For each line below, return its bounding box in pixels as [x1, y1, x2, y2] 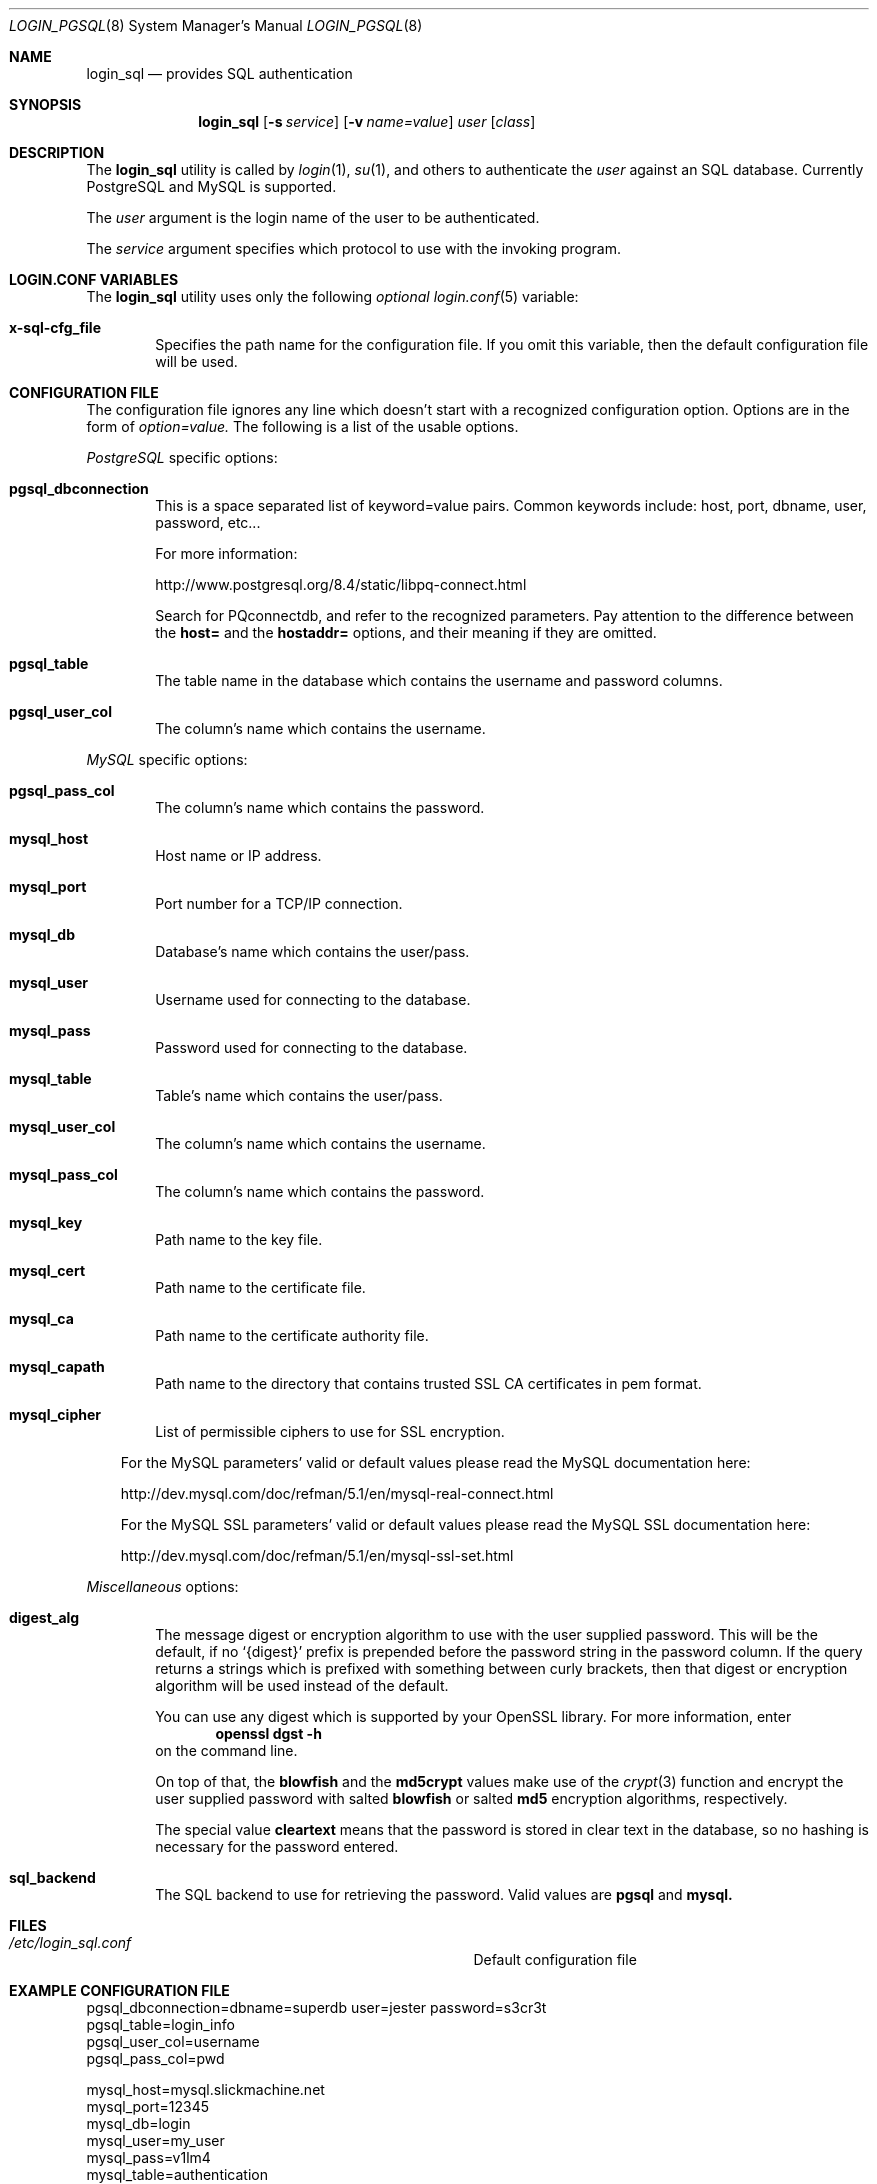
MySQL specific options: [86, 751, 248, 768]
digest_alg [9, 1609, 80, 1626]
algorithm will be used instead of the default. [155, 1677, 449, 1694]
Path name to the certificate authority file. [155, 1327, 429, 1344]
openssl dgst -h [215, 1725, 322, 1742]
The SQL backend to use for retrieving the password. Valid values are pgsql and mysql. [155, 1886, 733, 1903]
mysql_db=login [86, 2115, 191, 2132]
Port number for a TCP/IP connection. [155, 895, 403, 912]
